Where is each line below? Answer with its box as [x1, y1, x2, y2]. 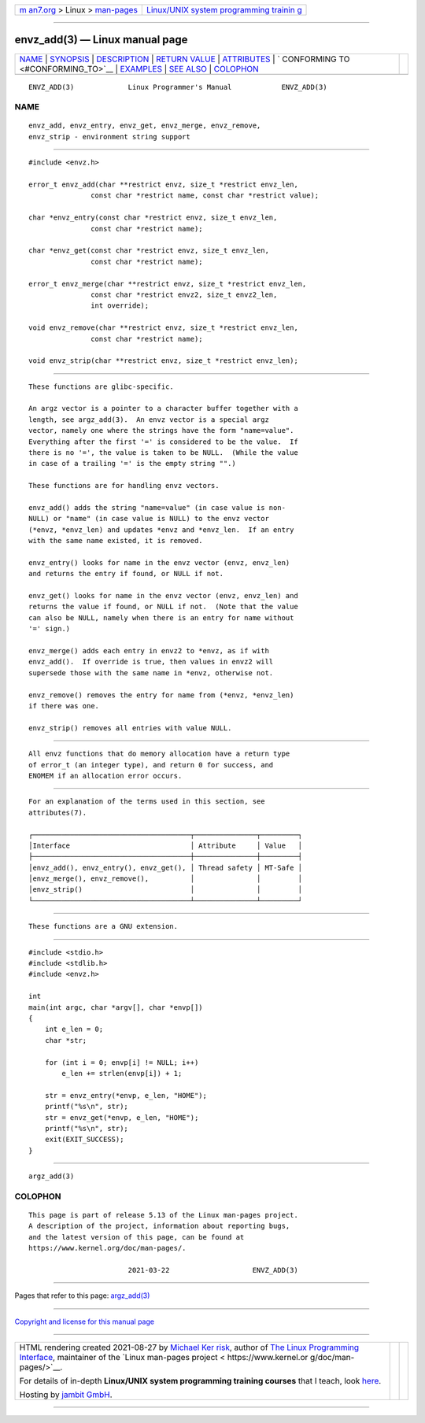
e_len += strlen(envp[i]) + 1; [61, 1069, 183, 1077]
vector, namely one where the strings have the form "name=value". [28, 426, 294, 435]
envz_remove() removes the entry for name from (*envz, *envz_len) [28, 690, 294, 700]
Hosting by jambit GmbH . [19, 1389, 113, 1400]
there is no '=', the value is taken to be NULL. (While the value [28, 449, 298, 457]
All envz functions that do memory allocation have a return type [28, 749, 290, 759]
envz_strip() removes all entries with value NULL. [28, 723, 232, 732]
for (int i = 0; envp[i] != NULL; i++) [44, 1058, 199, 1066]
